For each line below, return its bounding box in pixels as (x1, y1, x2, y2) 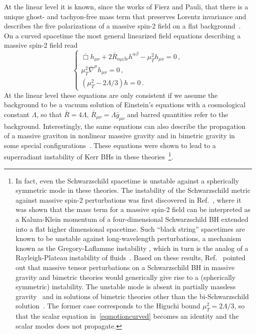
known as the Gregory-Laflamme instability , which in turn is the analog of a (15, 243, 249, 253)
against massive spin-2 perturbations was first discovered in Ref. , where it (15, 194, 242, 205)
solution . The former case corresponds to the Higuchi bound (15, 301, 200, 311)
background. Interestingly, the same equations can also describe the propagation (4, 121, 246, 131)
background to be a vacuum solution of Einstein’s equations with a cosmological (4, 99, 246, 110)
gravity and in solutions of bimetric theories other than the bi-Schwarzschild (15, 291, 249, 301)
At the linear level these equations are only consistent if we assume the (4, 90, 218, 100)
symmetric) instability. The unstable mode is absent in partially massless (15, 281, 236, 292)
